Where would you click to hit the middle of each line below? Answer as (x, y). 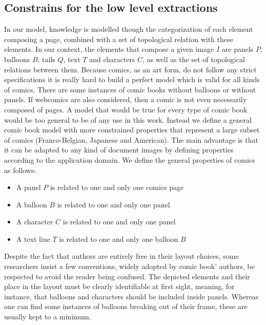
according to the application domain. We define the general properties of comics (130, 159)
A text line (33, 238)
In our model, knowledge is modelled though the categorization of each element (129, 29)
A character (35, 222)
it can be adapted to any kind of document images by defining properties (119, 150)
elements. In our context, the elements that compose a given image (109, 49)
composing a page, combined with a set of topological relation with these (119, 39)
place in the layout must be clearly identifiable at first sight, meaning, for (119, 286)
